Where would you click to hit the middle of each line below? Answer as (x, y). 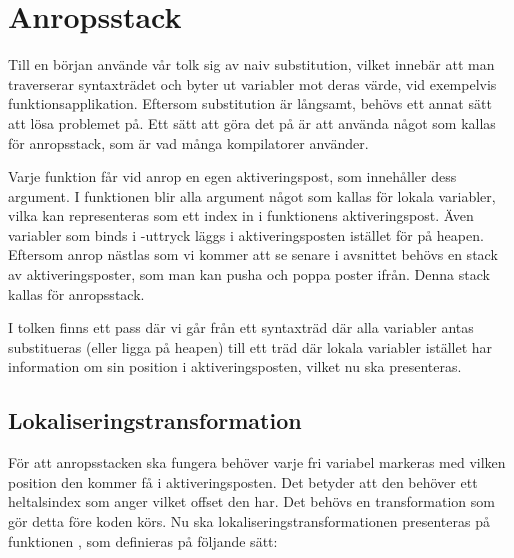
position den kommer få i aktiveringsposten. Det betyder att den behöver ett (243, 481)
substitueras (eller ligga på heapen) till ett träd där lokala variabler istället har (250, 346)
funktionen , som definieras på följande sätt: (143, 540)
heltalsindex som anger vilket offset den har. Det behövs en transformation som (251, 501)
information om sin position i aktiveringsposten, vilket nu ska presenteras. (235, 366)
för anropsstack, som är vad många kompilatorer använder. (188, 142)
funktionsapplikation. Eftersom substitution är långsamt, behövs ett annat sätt (250, 103)
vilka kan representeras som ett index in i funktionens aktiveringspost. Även (241, 215)
